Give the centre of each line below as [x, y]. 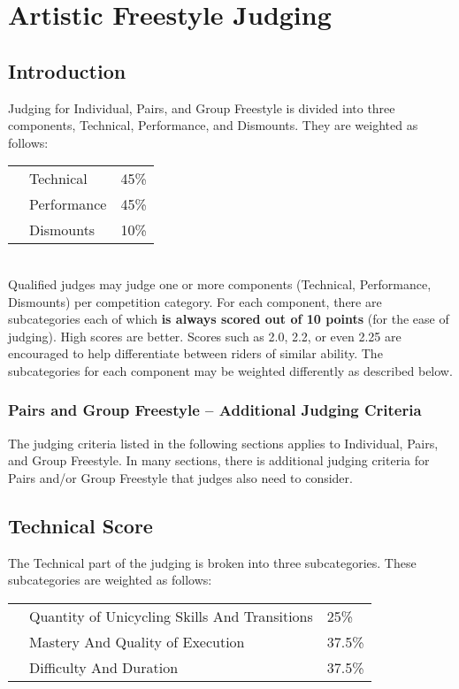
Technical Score [80, 525]
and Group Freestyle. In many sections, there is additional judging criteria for [219, 460]
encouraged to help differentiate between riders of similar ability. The [195, 353]
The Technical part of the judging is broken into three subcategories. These [212, 562]
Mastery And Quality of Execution [137, 641]
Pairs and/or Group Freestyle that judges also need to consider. [180, 477]
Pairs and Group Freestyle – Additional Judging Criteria [215, 410]
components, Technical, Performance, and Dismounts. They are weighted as [213, 125]
